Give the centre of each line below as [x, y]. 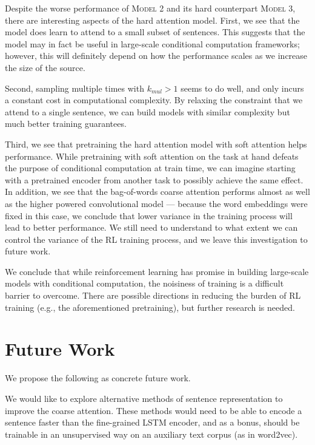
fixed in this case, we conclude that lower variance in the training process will [149, 215]
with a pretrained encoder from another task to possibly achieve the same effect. [154, 179]
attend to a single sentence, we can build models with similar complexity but [148, 111]
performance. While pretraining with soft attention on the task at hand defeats [152, 156]
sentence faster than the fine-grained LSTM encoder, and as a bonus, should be [152, 422]
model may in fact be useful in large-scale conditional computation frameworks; [152, 43]
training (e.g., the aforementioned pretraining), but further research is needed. [150, 307]
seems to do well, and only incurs [242, 88]
